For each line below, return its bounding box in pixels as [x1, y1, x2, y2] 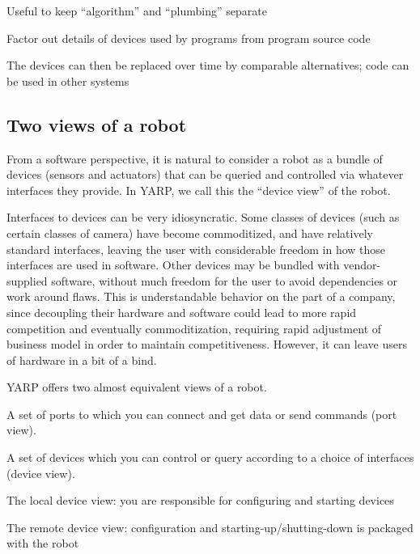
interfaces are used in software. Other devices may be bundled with [6, 256, 340, 273]
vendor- [343, 256, 381, 273]
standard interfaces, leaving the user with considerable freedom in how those [6, 240, 386, 257]
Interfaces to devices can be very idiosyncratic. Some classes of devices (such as [6, 209, 400, 226]
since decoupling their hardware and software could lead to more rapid [6, 303, 357, 320]
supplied [6, 272, 48, 289]
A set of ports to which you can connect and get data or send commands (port [6, 405, 397, 422]
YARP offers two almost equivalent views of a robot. [6, 378, 267, 395]
